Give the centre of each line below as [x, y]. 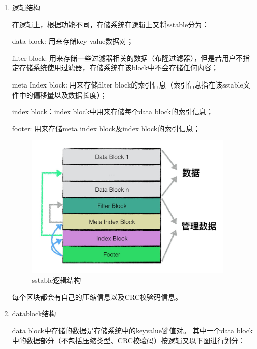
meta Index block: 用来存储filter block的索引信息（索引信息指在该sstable [127, 84]
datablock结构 [34, 314]
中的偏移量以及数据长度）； [63, 94]
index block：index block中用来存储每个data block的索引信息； [112, 111]
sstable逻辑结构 [57, 280]
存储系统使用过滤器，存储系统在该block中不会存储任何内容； [119, 68]
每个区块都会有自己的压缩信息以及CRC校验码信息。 [97, 296]
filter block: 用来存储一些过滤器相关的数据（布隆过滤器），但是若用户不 [127, 58]
